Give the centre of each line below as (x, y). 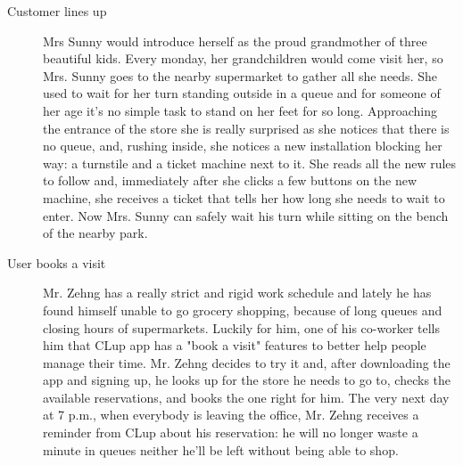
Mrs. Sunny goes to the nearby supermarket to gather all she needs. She (240, 75)
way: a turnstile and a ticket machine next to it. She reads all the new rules (250, 163)
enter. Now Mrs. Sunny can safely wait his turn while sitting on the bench (246, 215)
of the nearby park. (95, 233)
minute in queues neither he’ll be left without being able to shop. (221, 449)
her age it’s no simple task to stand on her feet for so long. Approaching (240, 110)
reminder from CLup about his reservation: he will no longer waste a (231, 432)
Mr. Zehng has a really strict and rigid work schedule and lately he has (237, 293)
